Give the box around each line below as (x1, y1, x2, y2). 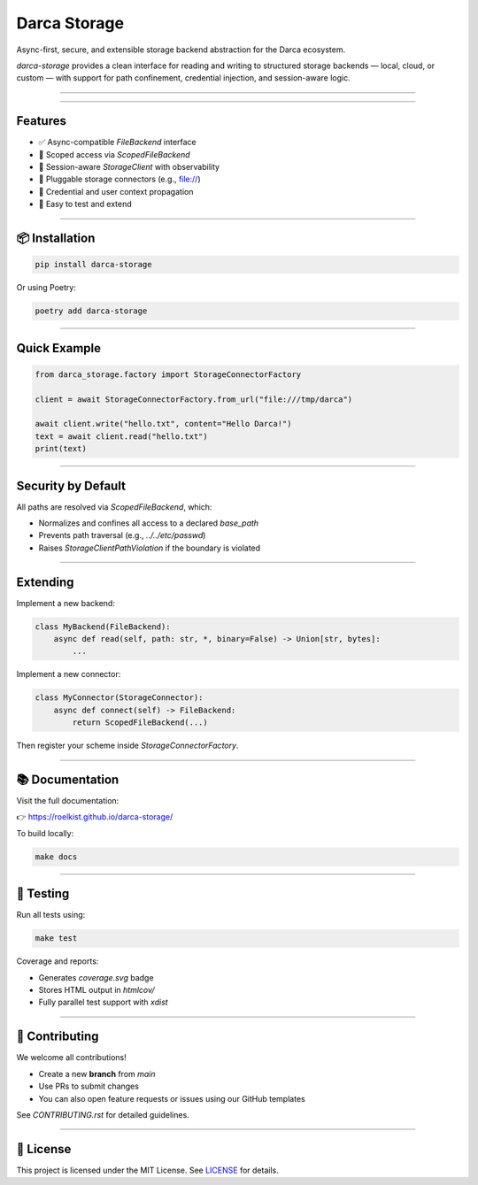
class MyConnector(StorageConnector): (35, 693, 204, 703)
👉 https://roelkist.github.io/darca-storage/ (16, 812, 173, 822)
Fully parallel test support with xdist (38, 996, 168, 1008)
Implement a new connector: (16, 669, 121, 680)
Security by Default (16, 478, 126, 493)
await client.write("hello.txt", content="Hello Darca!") (35, 419, 292, 429)
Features (16, 113, 66, 128)
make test (35, 934, 78, 943)
